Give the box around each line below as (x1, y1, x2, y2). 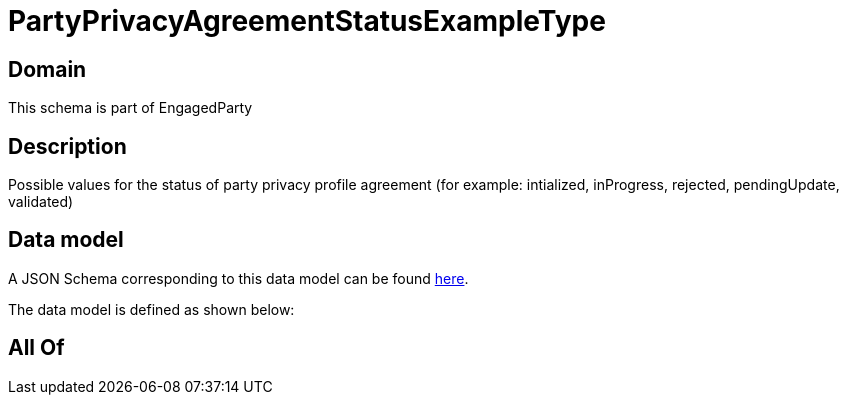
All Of (8, 335, 65, 361)
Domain (8, 56, 87, 82)
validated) (8, 193, 74, 211)
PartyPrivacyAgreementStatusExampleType (8, 4, 606, 38)
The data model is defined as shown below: (8, 300, 295, 318)
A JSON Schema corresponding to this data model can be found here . (8, 269, 469, 287)
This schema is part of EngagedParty (8, 99, 253, 117)
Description (8, 133, 127, 159)
